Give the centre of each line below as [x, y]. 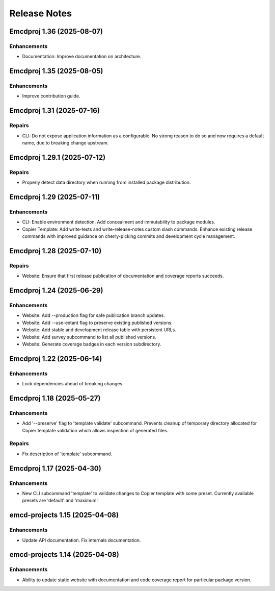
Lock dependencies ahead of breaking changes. [73, 384]
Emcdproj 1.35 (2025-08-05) [56, 71]
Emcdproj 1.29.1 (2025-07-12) [58, 157]
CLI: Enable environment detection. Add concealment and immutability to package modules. [119, 222]
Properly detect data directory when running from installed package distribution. [106, 182]
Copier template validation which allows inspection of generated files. [95, 430]
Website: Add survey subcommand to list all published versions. [89, 337]
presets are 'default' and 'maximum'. [61, 501]
